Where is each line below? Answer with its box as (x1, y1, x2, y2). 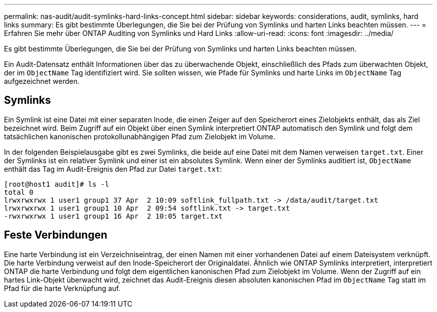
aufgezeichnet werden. (4, 77, 80, 85)
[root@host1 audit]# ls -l (4, 180, 109, 188)
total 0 (4, 188, 34, 196)
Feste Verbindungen (4, 229, 107, 242)
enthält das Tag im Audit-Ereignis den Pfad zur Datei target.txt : (4, 164, 222, 173)
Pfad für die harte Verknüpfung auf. (4, 284, 121, 293)
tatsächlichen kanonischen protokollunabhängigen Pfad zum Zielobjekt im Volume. (4, 132, 275, 141)
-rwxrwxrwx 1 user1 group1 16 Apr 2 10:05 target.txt (4, 212, 223, 220)
